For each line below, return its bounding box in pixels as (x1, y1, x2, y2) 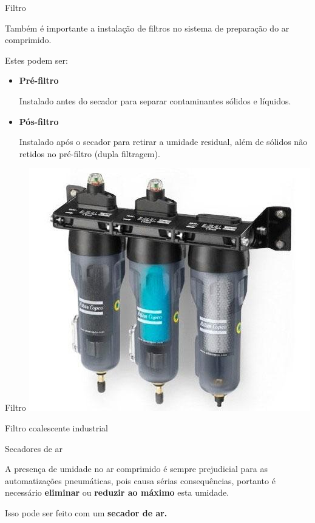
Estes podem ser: (5, 53, 68, 66)
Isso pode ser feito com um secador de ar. (5, 506, 168, 519)
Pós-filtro (19, 115, 59, 127)
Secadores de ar (5, 442, 63, 454)
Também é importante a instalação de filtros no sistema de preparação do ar (5, 21, 290, 34)
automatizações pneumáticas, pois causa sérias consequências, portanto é (5, 474, 276, 487)
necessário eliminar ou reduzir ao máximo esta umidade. (5, 486, 229, 499)
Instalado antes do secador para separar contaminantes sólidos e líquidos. (19, 94, 291, 107)
